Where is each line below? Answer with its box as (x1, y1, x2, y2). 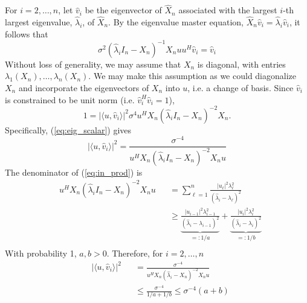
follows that (5, 27, 48, 40)
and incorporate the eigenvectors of (18, 81, 149, 94)
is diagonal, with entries (197, 57, 286, 70)
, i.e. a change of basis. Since (187, 81, 294, 94)
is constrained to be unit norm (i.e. (5, 93, 135, 106)
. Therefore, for (106, 246, 163, 259)
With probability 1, (5, 246, 77, 259)
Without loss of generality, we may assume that (5, 57, 181, 70)
